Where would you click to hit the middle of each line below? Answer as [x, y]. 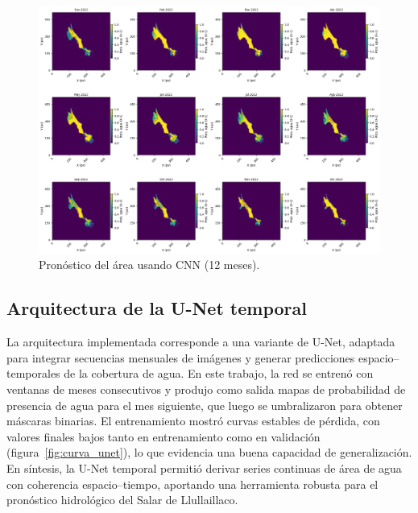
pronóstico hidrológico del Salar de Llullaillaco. [122, 500]
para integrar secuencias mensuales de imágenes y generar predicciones [181, 357]
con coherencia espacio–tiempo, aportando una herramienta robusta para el [192, 484]
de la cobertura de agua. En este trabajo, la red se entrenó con [219, 373]
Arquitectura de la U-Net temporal [157, 308]
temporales [33, 373]
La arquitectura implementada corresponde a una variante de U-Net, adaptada [201, 342]
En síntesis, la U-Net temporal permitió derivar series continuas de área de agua [204, 467]
